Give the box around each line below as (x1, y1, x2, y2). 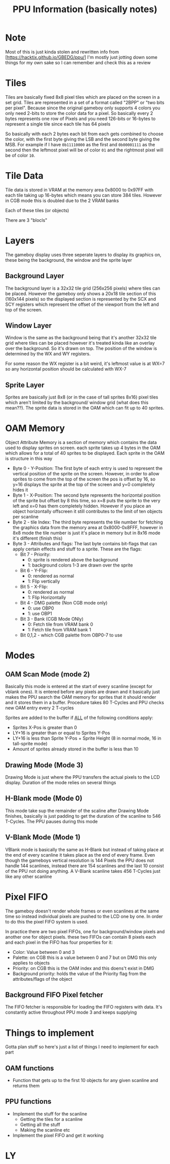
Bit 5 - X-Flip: (20, 584, 48, 590)
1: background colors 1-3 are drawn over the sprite (27, 562, 133, 568)
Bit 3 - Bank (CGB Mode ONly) (20, 616, 83, 622)
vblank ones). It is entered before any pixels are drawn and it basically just (5, 689, 160, 695)
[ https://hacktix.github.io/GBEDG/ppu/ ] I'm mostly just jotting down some (5, 54, 158, 60)
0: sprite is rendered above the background (27, 557, 118, 563)
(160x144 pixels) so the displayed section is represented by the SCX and (5, 296, 156, 302)
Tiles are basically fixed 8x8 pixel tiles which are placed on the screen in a (5, 94, 160, 100)
